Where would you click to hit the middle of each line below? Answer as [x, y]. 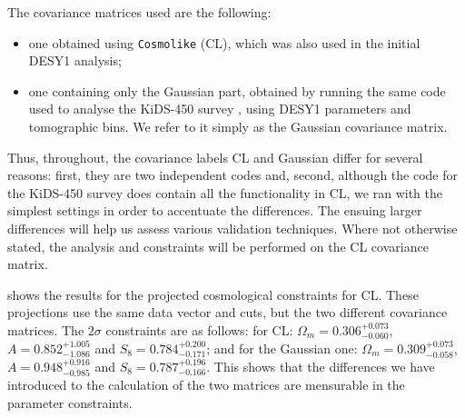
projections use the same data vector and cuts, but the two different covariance [228, 312]
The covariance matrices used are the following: [139, 12]
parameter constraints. [70, 403]
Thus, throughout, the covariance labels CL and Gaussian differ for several [215, 157]
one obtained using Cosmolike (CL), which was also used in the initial [224, 42]
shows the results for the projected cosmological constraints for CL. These [213, 294]
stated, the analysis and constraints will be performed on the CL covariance [218, 246]
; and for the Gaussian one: [282, 348]
